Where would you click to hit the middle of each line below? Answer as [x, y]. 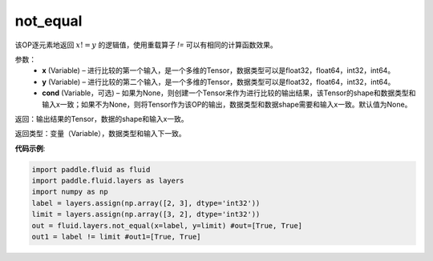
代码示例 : [30, 148]
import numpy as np [70, 192]
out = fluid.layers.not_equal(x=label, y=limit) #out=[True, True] [167, 225]
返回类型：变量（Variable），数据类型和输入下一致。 [100, 134]
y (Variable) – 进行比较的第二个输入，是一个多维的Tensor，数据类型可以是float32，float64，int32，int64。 [219, 82]
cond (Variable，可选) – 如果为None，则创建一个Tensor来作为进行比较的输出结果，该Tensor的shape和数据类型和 [229, 93]
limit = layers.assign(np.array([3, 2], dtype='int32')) [146, 215]
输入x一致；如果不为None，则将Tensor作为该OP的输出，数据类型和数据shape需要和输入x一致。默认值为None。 [227, 104]
